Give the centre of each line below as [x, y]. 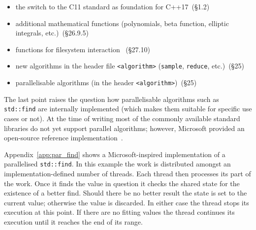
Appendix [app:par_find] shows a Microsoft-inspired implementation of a [115, 154]
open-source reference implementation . [64, 138]
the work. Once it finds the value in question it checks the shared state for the [122, 183]
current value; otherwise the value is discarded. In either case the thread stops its [127, 202]
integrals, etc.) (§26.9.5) [52, 33]
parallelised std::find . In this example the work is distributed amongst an [117, 164]
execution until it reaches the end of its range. [73, 221]
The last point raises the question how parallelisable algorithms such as [112, 99]
